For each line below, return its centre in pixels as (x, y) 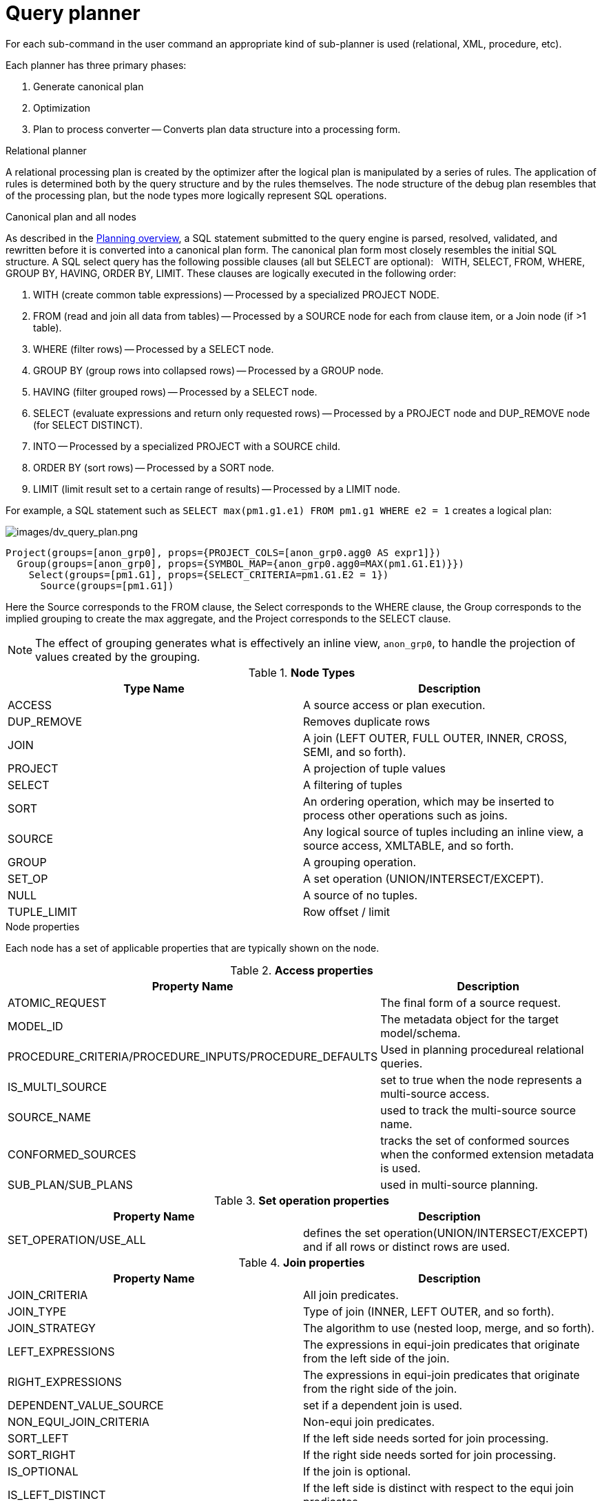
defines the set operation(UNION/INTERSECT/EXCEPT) (446, 1233)
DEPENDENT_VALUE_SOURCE (86, 1405)
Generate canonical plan (89, 86)
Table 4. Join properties (302, 1262)
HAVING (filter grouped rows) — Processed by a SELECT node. (175, 391)
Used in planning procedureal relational (482, 1049)
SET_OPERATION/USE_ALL (77, 1239)
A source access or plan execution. (394, 705)
